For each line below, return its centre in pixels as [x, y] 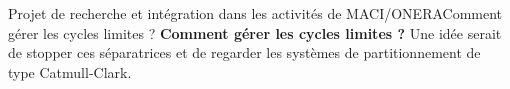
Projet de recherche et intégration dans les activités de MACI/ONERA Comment [255, 13]
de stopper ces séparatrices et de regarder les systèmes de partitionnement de [244, 52]
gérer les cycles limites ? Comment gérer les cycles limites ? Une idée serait [255, 32]
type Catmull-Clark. [70, 71]
